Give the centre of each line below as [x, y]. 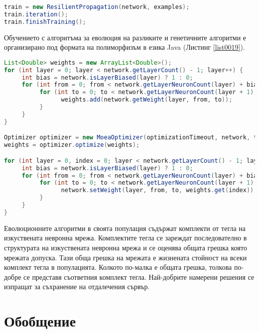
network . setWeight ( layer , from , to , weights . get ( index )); [159, 190]
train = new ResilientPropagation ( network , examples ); [97, 7]
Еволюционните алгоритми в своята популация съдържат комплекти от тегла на [125, 228]
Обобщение [40, 321]
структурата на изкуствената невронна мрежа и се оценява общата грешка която [126, 247]
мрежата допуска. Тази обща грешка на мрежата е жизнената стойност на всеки [126, 257]
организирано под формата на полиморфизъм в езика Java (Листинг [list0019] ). [125, 47]
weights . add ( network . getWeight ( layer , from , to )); [147, 100]
